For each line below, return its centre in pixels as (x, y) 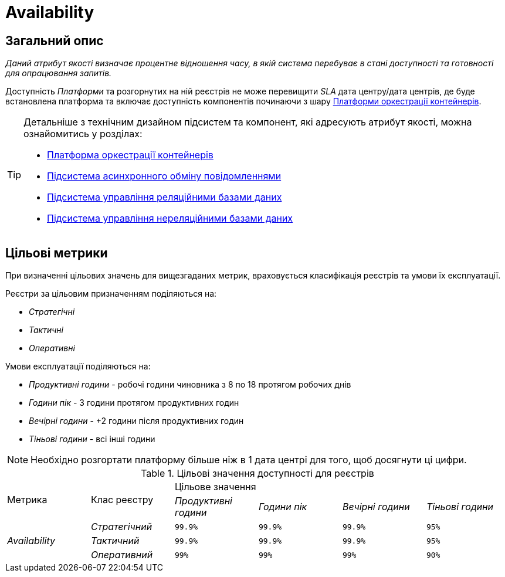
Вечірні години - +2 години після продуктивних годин (136, 421)
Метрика (27, 500)
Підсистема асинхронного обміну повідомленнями (164, 176)
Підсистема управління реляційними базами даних (165, 197)
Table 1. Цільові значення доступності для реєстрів (257, 474)
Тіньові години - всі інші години (92, 439)
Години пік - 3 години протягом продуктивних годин (134, 403)
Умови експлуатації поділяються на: (78, 366)
